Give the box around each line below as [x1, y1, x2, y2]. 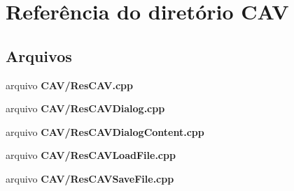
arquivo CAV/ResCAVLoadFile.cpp [6, 148, 176, 162]
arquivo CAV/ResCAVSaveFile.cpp [6, 171, 174, 185]
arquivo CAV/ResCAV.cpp [6, 77, 133, 92]
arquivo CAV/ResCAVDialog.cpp [6, 101, 165, 116]
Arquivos [6, 45, 72, 66]
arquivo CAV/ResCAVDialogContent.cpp [6, 124, 204, 139]
